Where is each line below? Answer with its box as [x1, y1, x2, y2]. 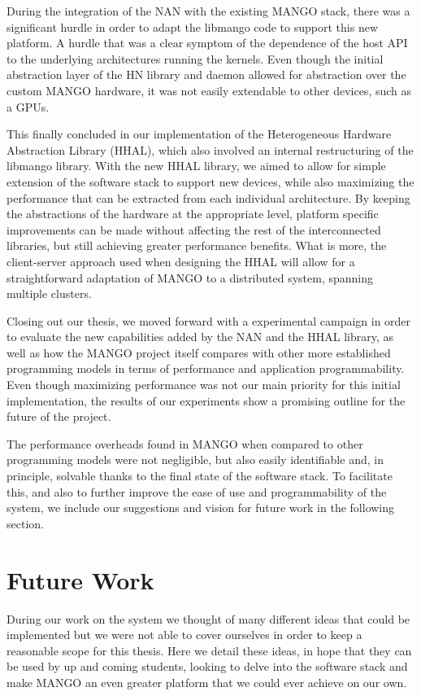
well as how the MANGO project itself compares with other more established [7, 344, 391, 361]
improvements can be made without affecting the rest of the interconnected [7, 221, 381, 238]
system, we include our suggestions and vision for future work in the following [7, 499, 395, 516]
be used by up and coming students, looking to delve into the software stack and [7, 658, 408, 675]
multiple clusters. [7, 285, 92, 302]
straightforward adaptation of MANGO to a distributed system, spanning [7, 269, 374, 286]
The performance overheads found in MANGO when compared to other [7, 435, 363, 452]
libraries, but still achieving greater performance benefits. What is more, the [7, 237, 387, 254]
